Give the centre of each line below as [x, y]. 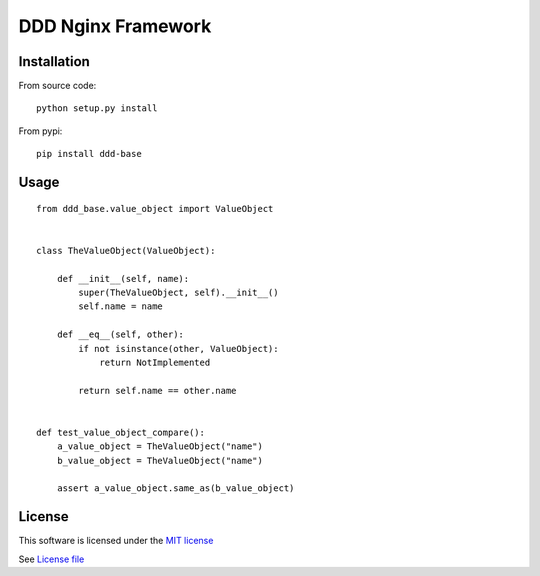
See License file [51, 559]
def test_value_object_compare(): [120, 432]
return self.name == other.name [157, 390]
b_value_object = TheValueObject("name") [160, 460]
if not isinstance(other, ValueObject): [178, 348]
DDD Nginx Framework [115, 26]
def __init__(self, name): [123, 278]
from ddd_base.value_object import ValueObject [155, 208]
